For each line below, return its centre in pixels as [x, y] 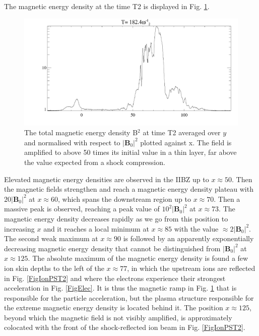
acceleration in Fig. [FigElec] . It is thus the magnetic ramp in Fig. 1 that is [120, 288]
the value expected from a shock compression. [95, 162]
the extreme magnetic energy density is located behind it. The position [114, 307]
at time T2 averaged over [182, 132]
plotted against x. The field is [186, 142]
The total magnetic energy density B [81, 132]
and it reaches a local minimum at [96, 228]
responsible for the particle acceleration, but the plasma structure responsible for [129, 297]
